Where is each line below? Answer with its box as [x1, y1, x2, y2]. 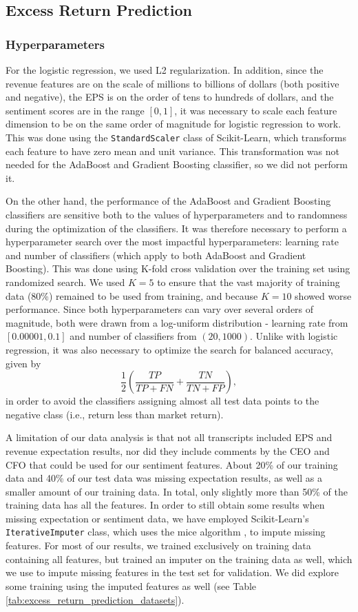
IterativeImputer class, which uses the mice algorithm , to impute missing [6, 524, 326, 539]
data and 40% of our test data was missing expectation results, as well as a [6, 471, 322, 485]
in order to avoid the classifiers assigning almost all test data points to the [6, 394, 319, 408]
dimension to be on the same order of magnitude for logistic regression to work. [6, 116, 341, 131]
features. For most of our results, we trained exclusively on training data [6, 538, 311, 553]
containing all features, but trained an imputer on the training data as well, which [6, 551, 352, 566]
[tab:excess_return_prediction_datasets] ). [6, 592, 185, 606]
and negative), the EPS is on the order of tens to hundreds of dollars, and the [6, 90, 334, 104]
